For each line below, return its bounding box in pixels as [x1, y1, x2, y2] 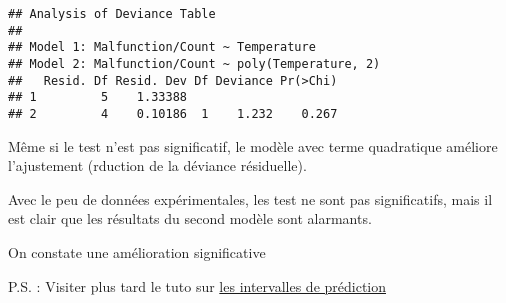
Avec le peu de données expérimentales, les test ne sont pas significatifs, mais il [8, 188, 493, 209]
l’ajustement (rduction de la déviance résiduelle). [8, 155, 307, 176]
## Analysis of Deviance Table [8, 7, 216, 21]
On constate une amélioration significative [8, 241, 266, 262]
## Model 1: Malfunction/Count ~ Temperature [8, 40, 316, 55]
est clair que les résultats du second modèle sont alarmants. [8, 208, 372, 229]
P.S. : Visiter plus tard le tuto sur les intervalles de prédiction [8, 275, 387, 296]
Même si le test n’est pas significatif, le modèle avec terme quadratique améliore [8, 135, 498, 156]
